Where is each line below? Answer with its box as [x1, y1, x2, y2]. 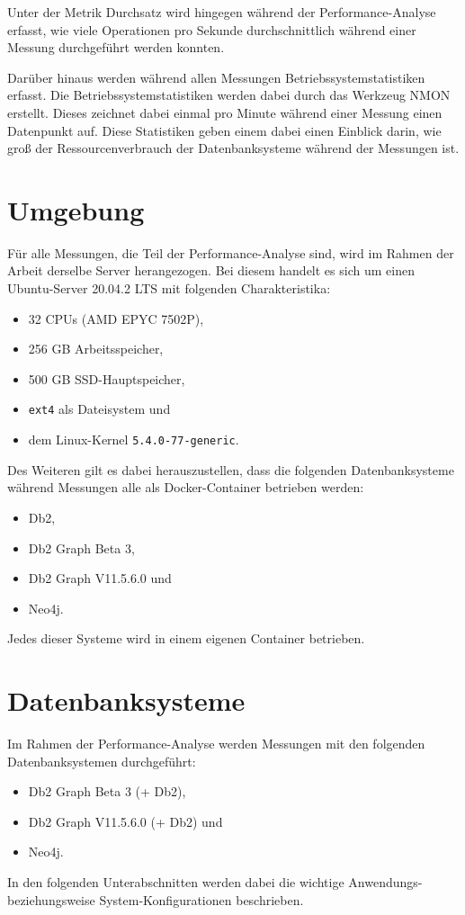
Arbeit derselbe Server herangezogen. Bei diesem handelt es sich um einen [7, 261, 415, 280]
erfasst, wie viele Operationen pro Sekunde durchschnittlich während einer [7, 20, 416, 39]
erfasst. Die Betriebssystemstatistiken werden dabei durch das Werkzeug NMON [7, 85, 451, 104]
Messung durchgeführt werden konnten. [7, 38, 225, 57]
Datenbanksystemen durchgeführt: [7, 751, 196, 770]
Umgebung [7, 191, 145, 228]
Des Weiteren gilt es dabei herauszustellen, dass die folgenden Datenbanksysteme [7, 460, 454, 479]
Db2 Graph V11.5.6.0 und [28, 569, 172, 588]
